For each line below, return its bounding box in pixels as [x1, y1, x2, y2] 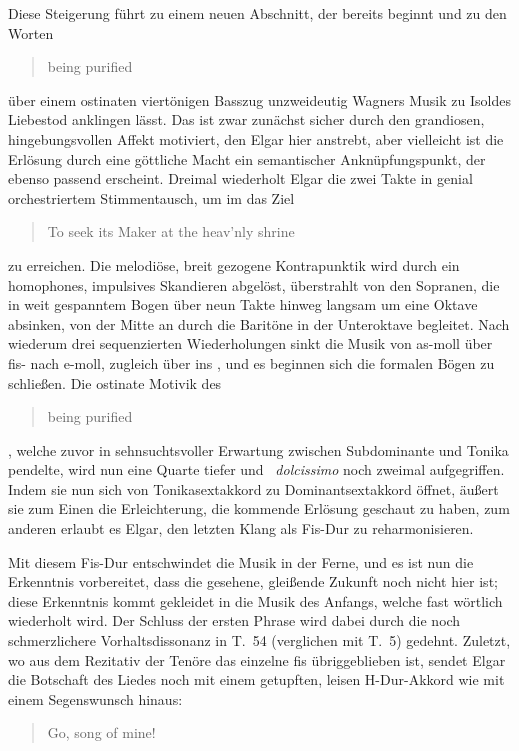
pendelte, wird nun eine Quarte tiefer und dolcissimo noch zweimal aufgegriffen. [8, 459, 505, 480]
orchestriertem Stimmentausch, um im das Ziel [8, 187, 295, 208]
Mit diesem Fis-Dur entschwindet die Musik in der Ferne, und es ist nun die [8, 551, 474, 572]
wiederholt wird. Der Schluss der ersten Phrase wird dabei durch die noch [8, 610, 461, 631]
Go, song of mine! [47, 722, 156, 743]
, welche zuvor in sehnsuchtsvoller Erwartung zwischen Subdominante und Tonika [8, 439, 509, 460]
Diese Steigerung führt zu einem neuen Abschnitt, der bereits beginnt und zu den [8, 3, 507, 23]
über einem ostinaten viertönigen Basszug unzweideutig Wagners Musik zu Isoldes [8, 89, 511, 110]
